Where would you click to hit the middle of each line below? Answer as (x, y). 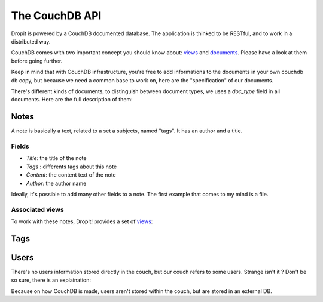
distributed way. (31, 41)
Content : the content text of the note (71, 175)
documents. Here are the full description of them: (72, 100)
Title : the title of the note (56, 158)
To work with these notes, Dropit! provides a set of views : (82, 221)
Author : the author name (56, 183)
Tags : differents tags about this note (71, 167)
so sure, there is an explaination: (51, 280)
